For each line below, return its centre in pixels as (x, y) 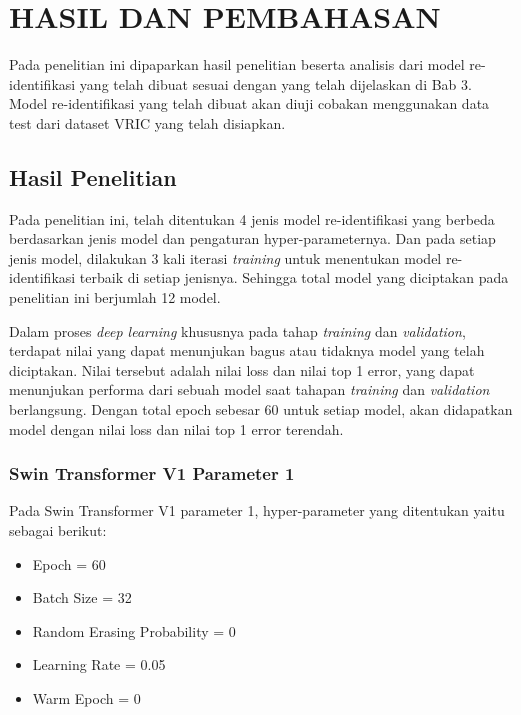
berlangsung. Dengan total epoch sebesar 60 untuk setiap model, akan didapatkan (261, 409)
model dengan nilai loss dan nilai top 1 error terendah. (176, 428)
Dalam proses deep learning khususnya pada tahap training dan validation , (237, 330)
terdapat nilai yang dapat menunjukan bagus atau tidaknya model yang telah (247, 350)
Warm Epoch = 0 (86, 698)
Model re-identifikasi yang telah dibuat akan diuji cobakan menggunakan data (249, 103)
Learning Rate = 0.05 (99, 664)
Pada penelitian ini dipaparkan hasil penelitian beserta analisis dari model (237, 64)
